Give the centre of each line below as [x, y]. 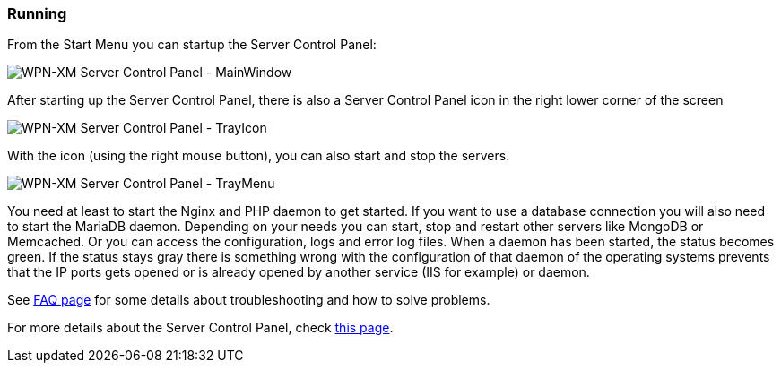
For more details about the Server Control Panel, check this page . [200, 328]
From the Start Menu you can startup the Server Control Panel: [192, 45]
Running [37, 13]
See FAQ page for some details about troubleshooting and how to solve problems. [249, 300]
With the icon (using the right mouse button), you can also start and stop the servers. [259, 156]
